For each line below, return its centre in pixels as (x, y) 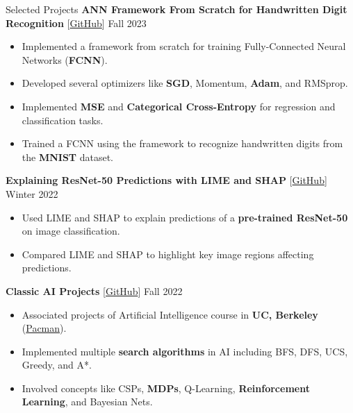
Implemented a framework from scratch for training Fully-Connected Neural (184, 46)
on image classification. (71, 231)
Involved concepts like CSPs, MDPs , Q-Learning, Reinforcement (166, 388)
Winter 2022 (32, 193)
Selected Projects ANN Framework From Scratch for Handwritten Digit (176, 9)
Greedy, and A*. (57, 365)
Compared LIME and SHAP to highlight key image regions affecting (168, 254)
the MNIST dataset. (68, 157)
